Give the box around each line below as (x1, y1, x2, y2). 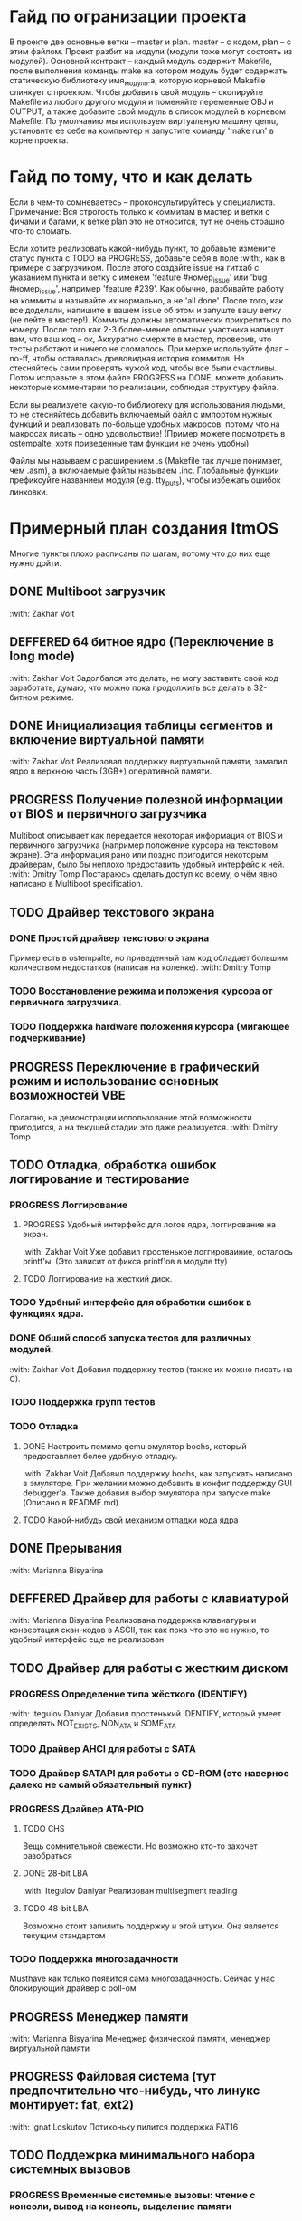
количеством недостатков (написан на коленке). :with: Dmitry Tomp (9, 962, 271, 973)
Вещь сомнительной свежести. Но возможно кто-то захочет (22, 1841, 258, 1851)
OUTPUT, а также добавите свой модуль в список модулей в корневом (9, 106, 287, 117)
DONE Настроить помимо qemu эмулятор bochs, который (22, 1440, 247, 1451)
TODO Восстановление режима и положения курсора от (9, 985, 273, 997)
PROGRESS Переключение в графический (9, 1060, 260, 1075)
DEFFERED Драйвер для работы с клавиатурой (9, 1591, 289, 1606)
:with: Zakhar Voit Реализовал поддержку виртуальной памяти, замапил (9, 756, 288, 767)
